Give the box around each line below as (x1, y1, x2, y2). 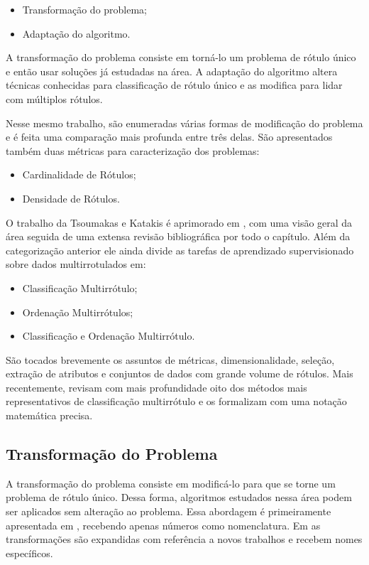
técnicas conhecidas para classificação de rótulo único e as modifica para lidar (6, 77, 343, 92)
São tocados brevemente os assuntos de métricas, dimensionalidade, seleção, (6, 352, 335, 367)
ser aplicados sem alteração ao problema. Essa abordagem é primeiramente (6, 504, 331, 519)
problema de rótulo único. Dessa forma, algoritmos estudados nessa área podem (6, 490, 352, 505)
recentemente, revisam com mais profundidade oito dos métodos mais (6, 380, 307, 394)
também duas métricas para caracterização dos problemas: (6, 143, 260, 158)
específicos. (6, 545, 53, 560)
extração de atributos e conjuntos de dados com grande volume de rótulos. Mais (6, 366, 353, 381)
